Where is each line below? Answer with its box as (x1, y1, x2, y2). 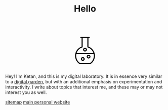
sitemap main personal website (5, 99, 70, 105)
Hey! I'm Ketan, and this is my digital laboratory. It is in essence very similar (5, 73, 162, 79)
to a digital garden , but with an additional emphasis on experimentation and (5, 79, 162, 85)
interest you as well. (5, 89, 47, 95)
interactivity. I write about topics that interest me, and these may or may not (5, 84, 163, 90)
